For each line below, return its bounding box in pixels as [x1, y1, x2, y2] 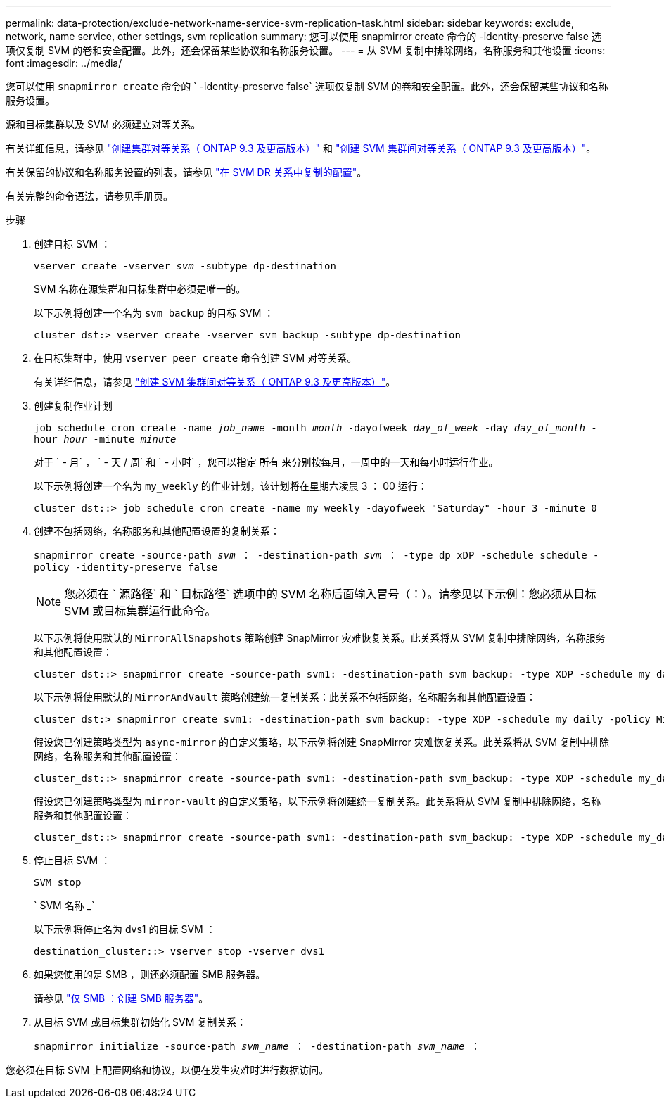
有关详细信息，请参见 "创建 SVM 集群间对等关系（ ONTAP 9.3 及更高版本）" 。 [34, 376, 396, 388]
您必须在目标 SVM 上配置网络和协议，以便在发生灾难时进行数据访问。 [6, 1064, 329, 1076]
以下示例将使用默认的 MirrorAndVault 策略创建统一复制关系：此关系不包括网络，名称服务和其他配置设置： [34, 691, 536, 703]
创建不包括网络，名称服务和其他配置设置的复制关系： [34, 525, 280, 537]
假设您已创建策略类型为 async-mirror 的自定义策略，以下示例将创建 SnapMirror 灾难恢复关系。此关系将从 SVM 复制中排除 [34, 736, 609, 748]
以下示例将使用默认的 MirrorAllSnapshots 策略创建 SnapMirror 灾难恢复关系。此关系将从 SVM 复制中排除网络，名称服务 [34, 632, 606, 644]
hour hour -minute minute [34, 433, 177, 445]
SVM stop [34, 877, 82, 888]
